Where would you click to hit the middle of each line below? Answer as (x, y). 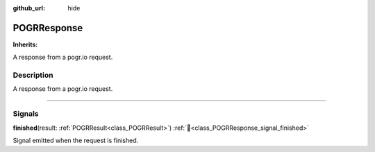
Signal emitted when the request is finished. (76, 140)
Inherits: (25, 44)
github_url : (29, 8)
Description (33, 75)
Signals (26, 114)
